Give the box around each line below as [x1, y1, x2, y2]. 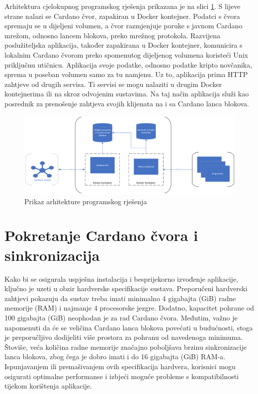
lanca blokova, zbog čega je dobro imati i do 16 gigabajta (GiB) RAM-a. [4, 351, 226, 362]
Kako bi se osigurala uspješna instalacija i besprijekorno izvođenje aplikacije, [4, 273, 239, 284]
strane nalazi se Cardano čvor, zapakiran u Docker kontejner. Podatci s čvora [4, 10, 240, 21]
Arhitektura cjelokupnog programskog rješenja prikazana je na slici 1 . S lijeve [4, 1, 241, 11]
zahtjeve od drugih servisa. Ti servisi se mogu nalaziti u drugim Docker [4, 79, 222, 89]
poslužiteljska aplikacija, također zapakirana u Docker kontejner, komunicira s [4, 40, 243, 50]
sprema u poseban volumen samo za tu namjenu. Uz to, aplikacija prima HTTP [4, 69, 248, 79]
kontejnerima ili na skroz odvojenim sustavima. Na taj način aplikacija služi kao [4, 88, 249, 99]
